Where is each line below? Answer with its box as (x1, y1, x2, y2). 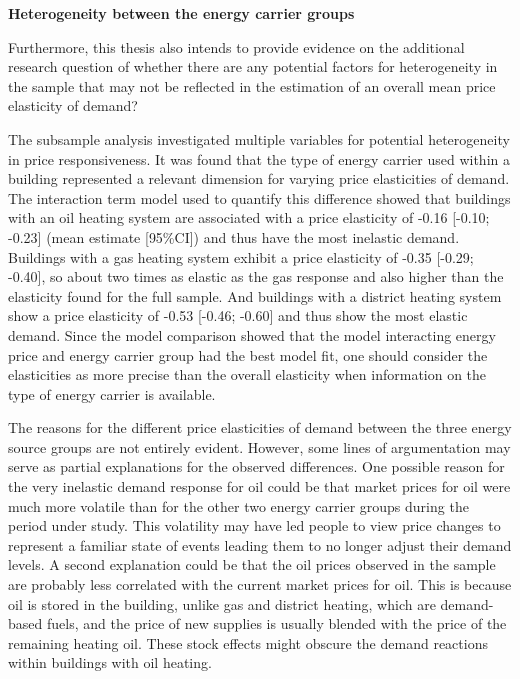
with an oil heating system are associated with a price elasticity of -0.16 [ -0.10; (8, 207, 490, 228)
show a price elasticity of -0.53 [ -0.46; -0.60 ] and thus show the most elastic (8, 305, 468, 326)
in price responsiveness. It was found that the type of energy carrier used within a (8, 148, 510, 169)
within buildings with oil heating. (8, 652, 212, 673)
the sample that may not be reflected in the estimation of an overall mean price (8, 75, 496, 96)
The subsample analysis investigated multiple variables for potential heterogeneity (8, 128, 510, 149)
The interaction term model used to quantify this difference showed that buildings (8, 187, 511, 208)
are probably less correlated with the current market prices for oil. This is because (8, 574, 512, 595)
